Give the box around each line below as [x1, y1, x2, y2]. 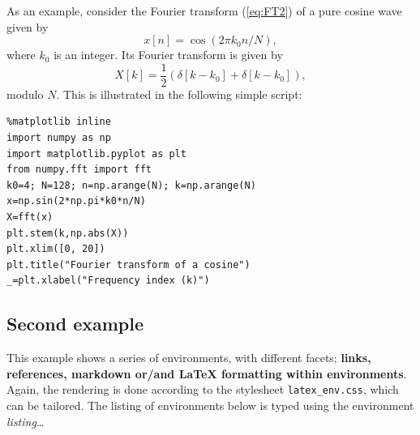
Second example [6, 311, 144, 336]
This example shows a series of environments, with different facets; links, [6, 349, 371, 366]
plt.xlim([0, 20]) [6, 243, 105, 255]
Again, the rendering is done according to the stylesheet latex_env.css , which [6, 381, 399, 398]
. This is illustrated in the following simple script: [56, 85, 302, 102]
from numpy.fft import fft [6, 164, 152, 176]
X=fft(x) [6, 211, 54, 223]
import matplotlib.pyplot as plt [6, 147, 186, 160]
